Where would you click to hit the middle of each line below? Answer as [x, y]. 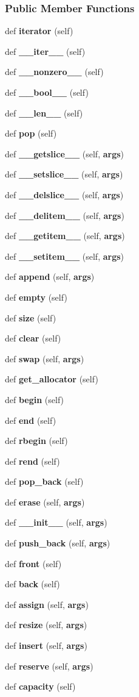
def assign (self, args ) [47, 604]
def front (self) [33, 563]
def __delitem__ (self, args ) [65, 215]
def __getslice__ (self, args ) [65, 153]
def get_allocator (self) [52, 379]
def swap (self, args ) [45, 358]
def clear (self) [33, 338]
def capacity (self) [40, 686]
